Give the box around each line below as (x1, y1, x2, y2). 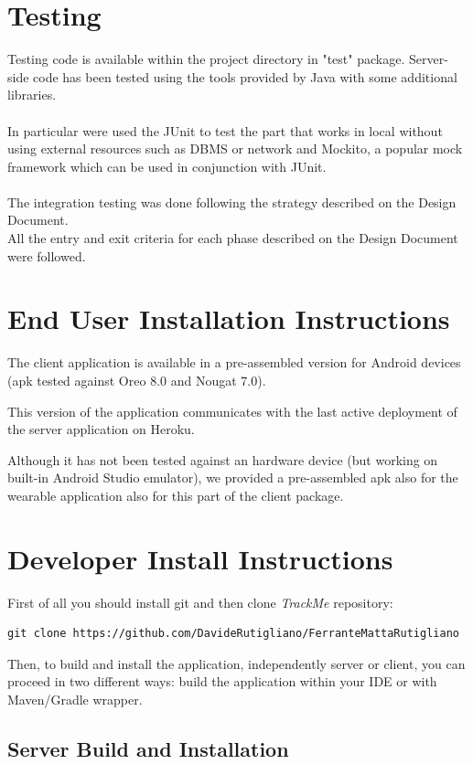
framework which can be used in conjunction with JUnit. (7, 156, 327, 175)
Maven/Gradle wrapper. (7, 690, 143, 709)
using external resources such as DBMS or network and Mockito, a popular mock (7, 139, 463, 158)
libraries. (7, 85, 57, 104)
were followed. (7, 246, 86, 265)
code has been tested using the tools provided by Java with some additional (33, 67, 457, 86)
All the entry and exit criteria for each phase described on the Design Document (7, 228, 458, 248)
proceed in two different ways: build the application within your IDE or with (7, 672, 437, 691)
